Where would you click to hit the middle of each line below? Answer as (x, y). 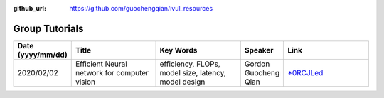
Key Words (178, 50)
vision (85, 82)
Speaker (259, 50)
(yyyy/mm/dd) (42, 55)
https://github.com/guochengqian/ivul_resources (141, 8)
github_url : (30, 8)
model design (182, 82)
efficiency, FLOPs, (190, 64)
